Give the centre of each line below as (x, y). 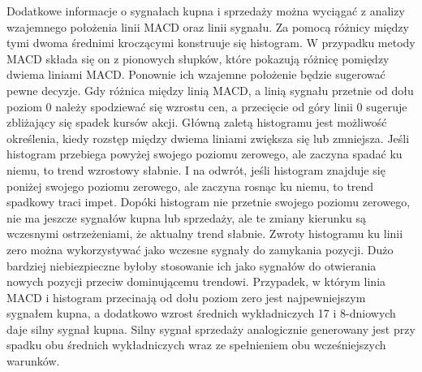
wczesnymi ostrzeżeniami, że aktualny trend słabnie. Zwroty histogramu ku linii (205, 234)
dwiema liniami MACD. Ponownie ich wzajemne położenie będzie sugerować (196, 74)
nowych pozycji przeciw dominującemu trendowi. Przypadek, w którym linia (196, 281)
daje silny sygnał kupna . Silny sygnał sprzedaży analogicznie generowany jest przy (211, 329)
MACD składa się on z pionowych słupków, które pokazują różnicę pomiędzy (198, 58)
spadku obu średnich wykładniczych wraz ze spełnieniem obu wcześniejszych (196, 345)
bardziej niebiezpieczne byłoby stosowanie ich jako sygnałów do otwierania (192, 265)
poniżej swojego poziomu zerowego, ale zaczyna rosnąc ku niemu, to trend (190, 186)
